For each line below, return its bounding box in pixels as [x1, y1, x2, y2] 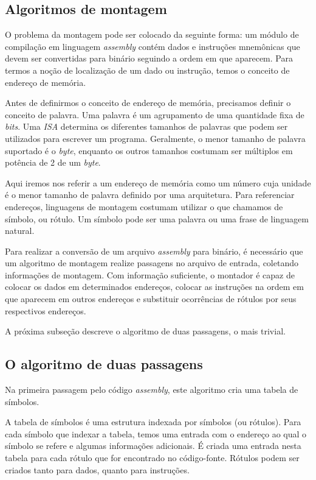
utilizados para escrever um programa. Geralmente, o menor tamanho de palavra [5, 132, 306, 144]
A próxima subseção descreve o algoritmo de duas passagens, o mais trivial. [5, 325, 286, 337]
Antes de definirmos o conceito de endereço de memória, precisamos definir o [5, 96, 291, 109]
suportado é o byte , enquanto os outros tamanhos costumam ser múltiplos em [5, 144, 293, 157]
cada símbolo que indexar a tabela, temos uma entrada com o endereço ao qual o [5, 427, 307, 440]
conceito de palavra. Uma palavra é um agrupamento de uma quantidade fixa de [5, 108, 304, 121]
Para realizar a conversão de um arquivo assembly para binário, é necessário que [5, 244, 303, 257]
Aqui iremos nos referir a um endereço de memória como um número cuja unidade [5, 176, 311, 189]
